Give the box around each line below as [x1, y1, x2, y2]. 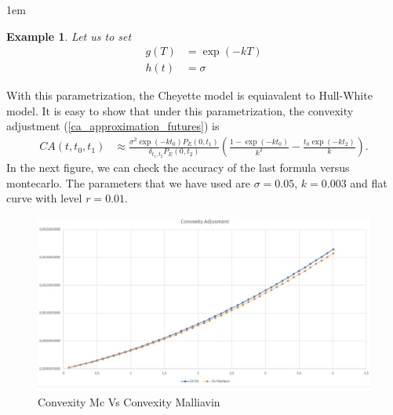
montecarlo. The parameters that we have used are [6, 174, 250, 191]
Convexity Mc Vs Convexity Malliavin [38, 394, 220, 410]
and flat [350, 174, 388, 191]
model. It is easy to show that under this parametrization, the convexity [6, 102, 354, 118]
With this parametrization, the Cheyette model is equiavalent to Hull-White [6, 87, 373, 104]
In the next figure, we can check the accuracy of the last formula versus [6, 159, 350, 176]
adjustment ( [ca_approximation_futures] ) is [6, 118, 220, 134]
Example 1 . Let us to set [6, 27, 132, 44]
